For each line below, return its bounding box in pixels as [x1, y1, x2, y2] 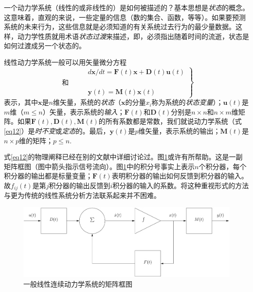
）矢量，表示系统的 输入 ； [42, 106, 125, 117]
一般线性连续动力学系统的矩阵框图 [23, 278, 132, 289]
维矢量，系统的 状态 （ [53, 97, 121, 107]
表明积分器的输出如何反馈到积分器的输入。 [111, 171, 248, 181]
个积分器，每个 [199, 161, 247, 171]
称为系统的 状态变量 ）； [151, 97, 223, 107]
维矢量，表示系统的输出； [138, 125, 220, 136]
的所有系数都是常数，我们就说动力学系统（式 [98, 116, 242, 126]
